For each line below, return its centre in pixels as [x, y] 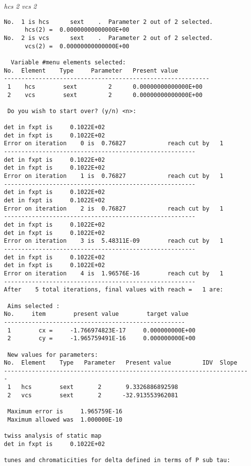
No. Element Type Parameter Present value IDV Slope [121, 363]
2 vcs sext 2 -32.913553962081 [93, 395]
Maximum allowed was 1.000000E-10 [65, 419]
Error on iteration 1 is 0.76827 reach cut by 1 [114, 176]
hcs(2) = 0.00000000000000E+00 [77, 30]
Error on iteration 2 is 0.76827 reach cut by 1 [114, 208]
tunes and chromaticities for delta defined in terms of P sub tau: [117, 460]
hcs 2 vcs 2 [20, 6]
